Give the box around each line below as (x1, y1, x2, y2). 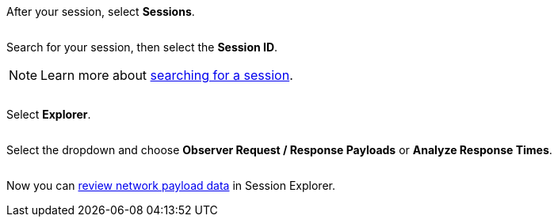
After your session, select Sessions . (6, 5, 195, 18)
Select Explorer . (6, 108, 91, 121)
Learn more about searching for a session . (40, 67, 293, 83)
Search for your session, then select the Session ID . (6, 40, 278, 54)
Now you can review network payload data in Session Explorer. (6, 179, 335, 192)
